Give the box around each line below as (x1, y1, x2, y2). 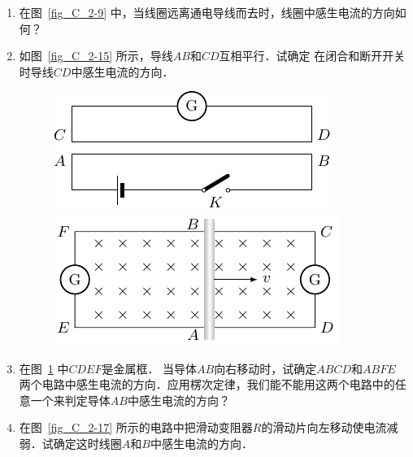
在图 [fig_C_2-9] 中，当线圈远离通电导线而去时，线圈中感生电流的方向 (19, 4, 395, 20)
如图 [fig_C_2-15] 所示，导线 (19, 47, 173, 64)
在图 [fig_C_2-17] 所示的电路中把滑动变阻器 (19, 419, 253, 436)
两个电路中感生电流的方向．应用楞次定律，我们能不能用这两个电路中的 (19, 376, 395, 393)
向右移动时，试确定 (214, 359, 317, 376)
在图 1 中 (19, 359, 69, 376)
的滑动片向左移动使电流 (261, 419, 387, 436)
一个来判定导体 (30, 391, 111, 408)
